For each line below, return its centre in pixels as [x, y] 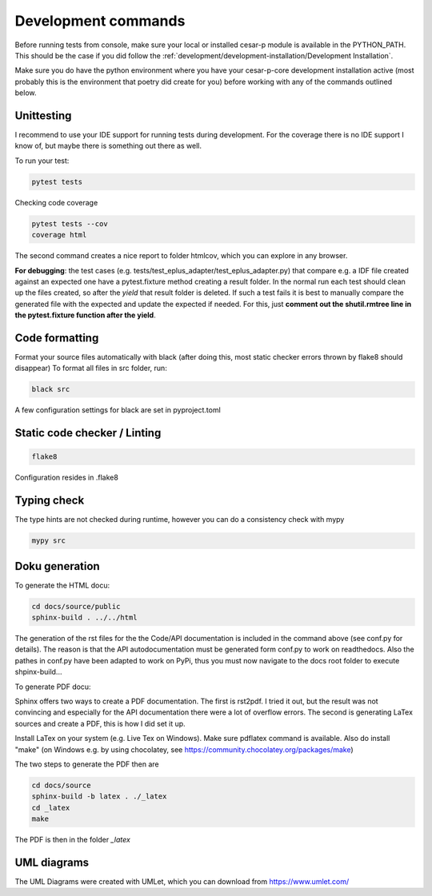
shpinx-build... [38, 672]
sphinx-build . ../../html [84, 618]
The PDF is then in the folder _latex [73, 840]
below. [26, 93]
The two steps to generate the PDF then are [87, 764]
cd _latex [51, 808]
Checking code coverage [56, 202]
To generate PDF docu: [53, 687]
